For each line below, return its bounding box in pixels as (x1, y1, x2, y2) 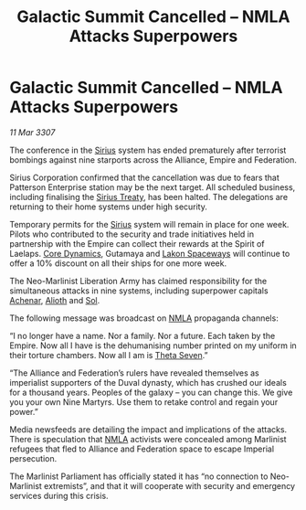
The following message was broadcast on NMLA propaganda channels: (9, 313, 279, 324)
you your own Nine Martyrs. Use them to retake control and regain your (9, 396, 279, 408)
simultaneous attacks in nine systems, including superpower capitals (9, 285, 269, 296)
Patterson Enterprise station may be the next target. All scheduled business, (9, 181, 296, 193)
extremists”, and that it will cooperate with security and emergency (44, 480, 295, 491)
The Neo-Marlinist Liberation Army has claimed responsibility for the (9, 275, 268, 286)
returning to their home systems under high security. (9, 201, 208, 212)
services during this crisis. (9, 490, 109, 501)
